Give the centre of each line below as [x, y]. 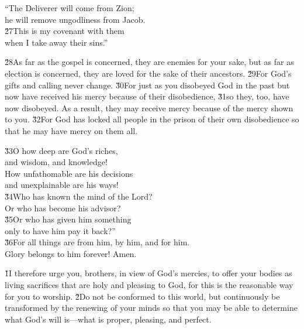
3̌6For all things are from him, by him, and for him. [97, 242]
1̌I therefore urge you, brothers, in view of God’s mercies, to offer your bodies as [148, 273]
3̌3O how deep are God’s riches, [61, 150]
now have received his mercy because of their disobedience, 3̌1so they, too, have [147, 96]
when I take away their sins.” [56, 42]
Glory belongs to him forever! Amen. [71, 253]
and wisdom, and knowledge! [56, 162]
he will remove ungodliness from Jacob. [75, 19]
